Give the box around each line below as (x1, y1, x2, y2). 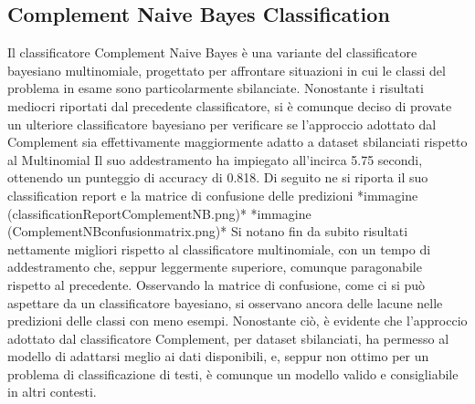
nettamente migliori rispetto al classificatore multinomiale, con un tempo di (7, 239, 431, 258)
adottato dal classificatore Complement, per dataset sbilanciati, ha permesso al (7, 328, 449, 347)
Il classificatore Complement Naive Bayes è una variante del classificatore (7, 43, 417, 62)
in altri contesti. (7, 382, 97, 401)
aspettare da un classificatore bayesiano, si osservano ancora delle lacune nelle (7, 293, 443, 312)
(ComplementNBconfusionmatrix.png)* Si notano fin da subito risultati (7, 222, 408, 241)
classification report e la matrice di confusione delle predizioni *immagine (7, 185, 418, 204)
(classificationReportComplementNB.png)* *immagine (7, 203, 311, 223)
